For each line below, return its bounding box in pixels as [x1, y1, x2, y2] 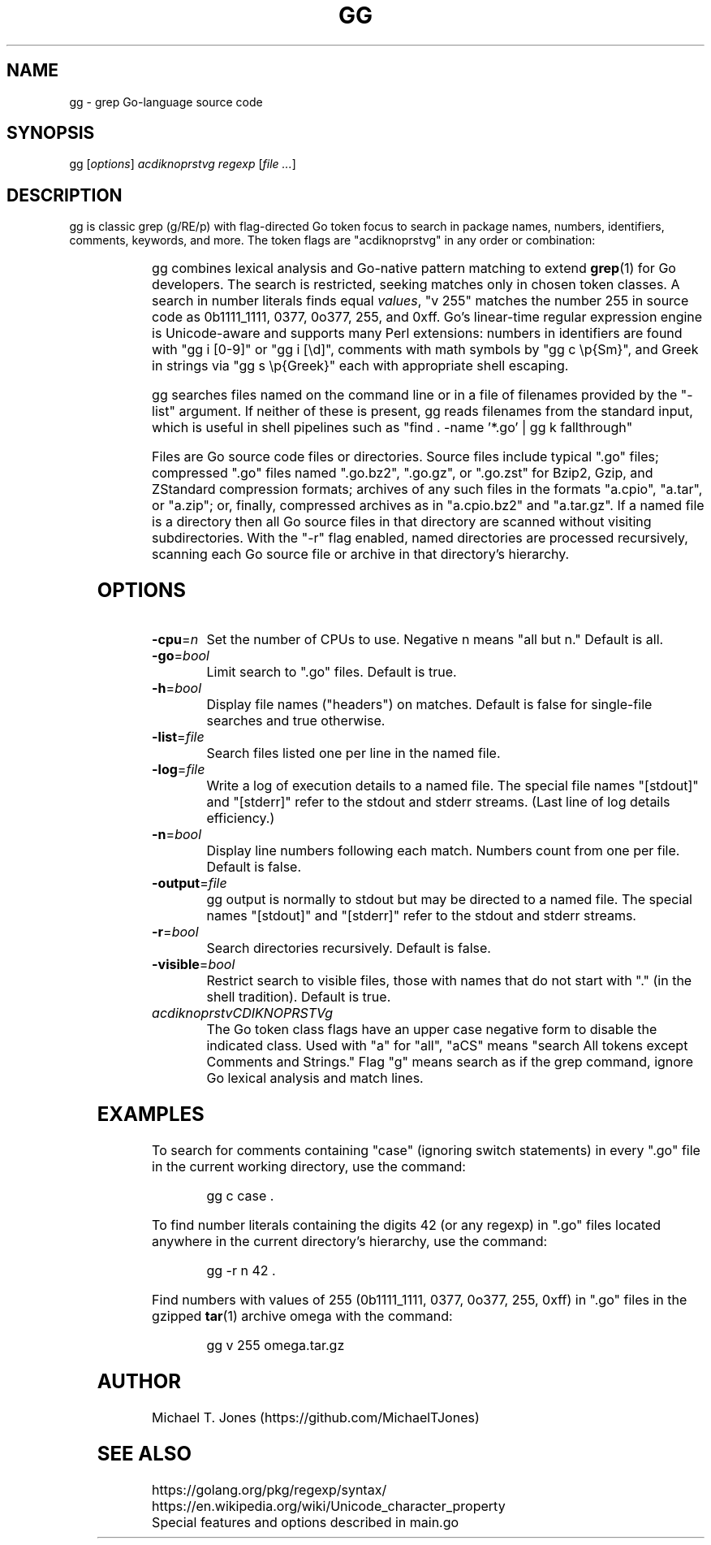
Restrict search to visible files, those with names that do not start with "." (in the [206, 972, 692, 989]
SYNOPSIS [6, 123, 95, 144]
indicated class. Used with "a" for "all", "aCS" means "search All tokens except [206, 1037, 688, 1054]
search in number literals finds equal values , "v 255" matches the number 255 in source [152, 292, 689, 309]
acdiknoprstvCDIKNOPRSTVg [152, 1005, 334, 1022]
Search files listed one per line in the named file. [206, 745, 501, 762]
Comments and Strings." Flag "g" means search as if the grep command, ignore [206, 1054, 693, 1071]
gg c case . [206, 1187, 274, 1204]
